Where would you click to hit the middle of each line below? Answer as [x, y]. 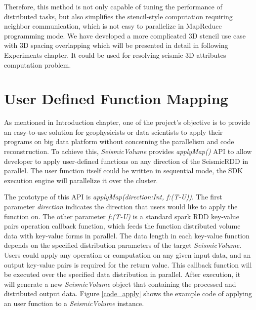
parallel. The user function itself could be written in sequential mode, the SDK [124, 171]
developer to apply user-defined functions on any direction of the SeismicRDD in [126, 161]
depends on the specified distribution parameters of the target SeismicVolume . [123, 245]
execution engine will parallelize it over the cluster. [81, 180]
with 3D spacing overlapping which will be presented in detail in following [116, 45]
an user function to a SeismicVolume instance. [74, 303]
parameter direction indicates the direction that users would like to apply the [121, 207]
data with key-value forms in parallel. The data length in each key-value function [127, 235]
